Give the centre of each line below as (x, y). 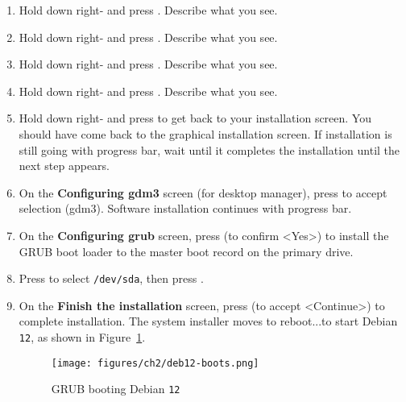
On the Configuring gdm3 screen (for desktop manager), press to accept (203, 192)
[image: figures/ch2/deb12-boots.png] (155, 363)
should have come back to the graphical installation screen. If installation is (205, 133)
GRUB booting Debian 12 (116, 389)
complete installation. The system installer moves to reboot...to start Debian (208, 321)
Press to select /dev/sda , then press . (111, 278)
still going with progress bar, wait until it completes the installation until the (209, 149)
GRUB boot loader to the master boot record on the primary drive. (186, 251)
